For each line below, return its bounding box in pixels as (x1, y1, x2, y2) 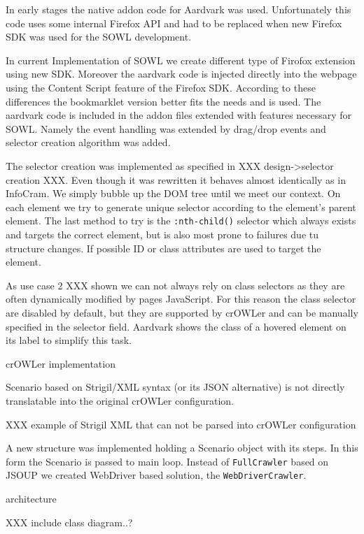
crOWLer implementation (6, 356, 115, 370)
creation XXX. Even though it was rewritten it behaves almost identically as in (6, 172, 346, 187)
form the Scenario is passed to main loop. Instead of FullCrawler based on (6, 454, 329, 468)
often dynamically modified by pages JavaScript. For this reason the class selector (6, 291, 356, 306)
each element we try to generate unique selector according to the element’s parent (6, 199, 356, 214)
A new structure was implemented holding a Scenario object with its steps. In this (6, 440, 358, 455)
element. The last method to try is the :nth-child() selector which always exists (6, 213, 356, 228)
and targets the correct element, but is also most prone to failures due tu (6, 226, 318, 241)
